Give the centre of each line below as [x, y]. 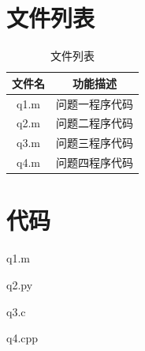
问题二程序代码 [95, 123]
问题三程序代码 [95, 143]
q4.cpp [22, 338]
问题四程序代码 [95, 162]
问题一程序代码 [95, 103]
